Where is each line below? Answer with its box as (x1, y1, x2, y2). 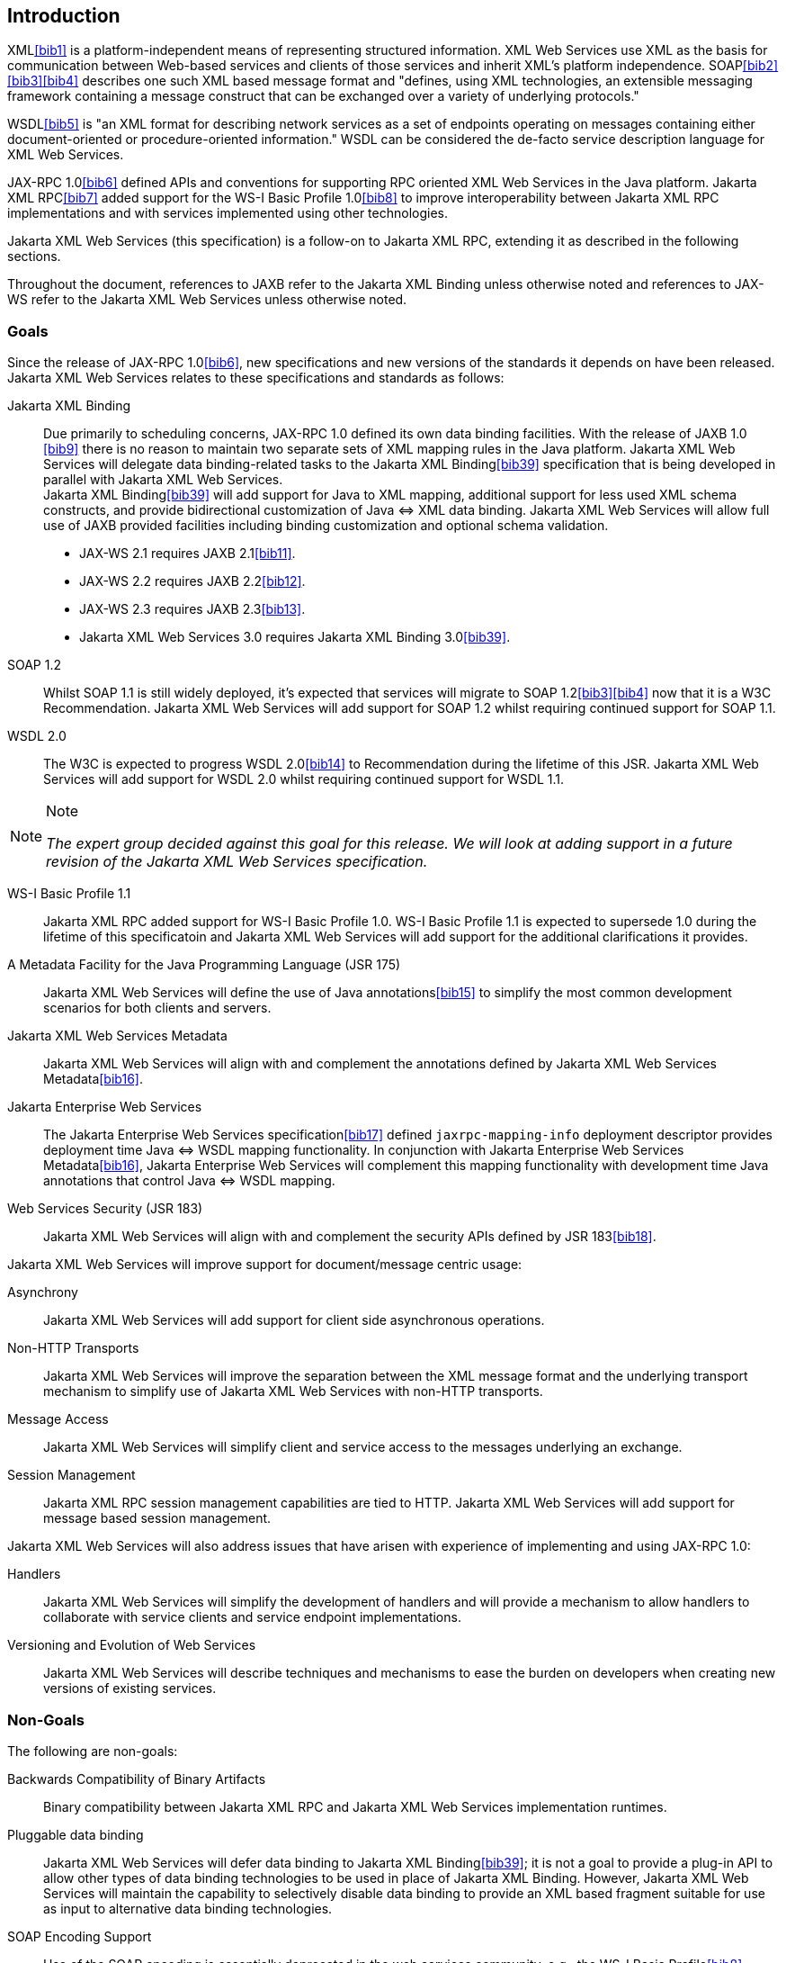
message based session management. (43, 1510, 272, 1526)
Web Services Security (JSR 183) (7, 1201, 203, 1217)
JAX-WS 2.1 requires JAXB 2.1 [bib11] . (79, 545, 296, 562)
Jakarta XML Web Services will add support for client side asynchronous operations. (43, 1312, 545, 1328)
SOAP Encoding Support (7, 1928, 152, 1944)
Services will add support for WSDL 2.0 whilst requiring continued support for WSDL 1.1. (43, 771, 565, 788)
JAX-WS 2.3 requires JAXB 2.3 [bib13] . (79, 601, 306, 617)
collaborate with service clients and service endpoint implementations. (43, 1609, 461, 1625)
